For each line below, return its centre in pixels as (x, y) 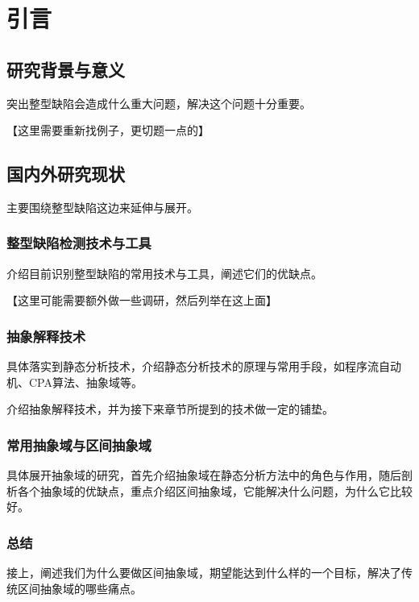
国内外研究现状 (66, 174)
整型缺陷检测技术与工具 (79, 243)
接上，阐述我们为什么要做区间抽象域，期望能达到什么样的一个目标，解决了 (204, 573)
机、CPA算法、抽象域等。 (75, 382)
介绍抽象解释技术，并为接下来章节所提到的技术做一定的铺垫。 (170, 409)
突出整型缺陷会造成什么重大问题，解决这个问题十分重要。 (159, 103)
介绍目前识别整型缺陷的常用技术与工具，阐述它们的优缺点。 (164, 273)
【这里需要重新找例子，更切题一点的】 (108, 130)
